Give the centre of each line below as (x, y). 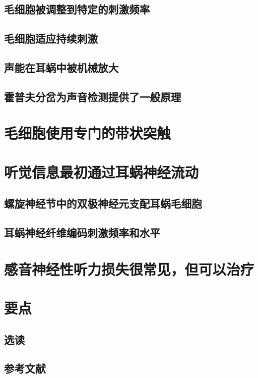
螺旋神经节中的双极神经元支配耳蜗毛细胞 (103, 203)
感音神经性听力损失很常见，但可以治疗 (129, 269)
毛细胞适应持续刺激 (51, 38)
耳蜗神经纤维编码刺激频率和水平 (82, 233)
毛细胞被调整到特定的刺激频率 (77, 9)
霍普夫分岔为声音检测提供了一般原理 (93, 96)
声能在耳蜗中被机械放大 (61, 67)
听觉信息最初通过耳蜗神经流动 (101, 172)
